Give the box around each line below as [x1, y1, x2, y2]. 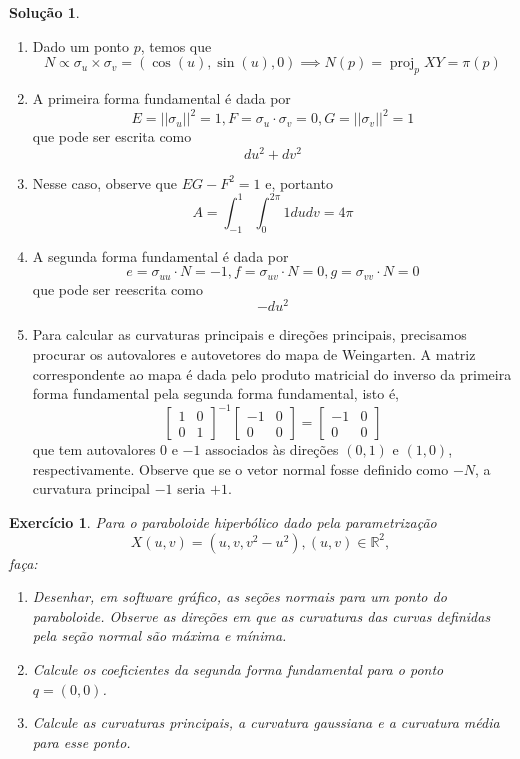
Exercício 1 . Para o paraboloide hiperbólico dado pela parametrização [9, 512, 437, 533]
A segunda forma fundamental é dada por [32, 245, 289, 266]
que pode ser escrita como [32, 126, 192, 147]
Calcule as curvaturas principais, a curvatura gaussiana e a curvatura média [32, 712, 500, 733]
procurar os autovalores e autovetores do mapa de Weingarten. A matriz [32, 343, 476, 364]
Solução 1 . [9, 2, 80, 22]
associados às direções [205, 439, 339, 460]
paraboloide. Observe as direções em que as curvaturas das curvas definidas [32, 605, 491, 626]
